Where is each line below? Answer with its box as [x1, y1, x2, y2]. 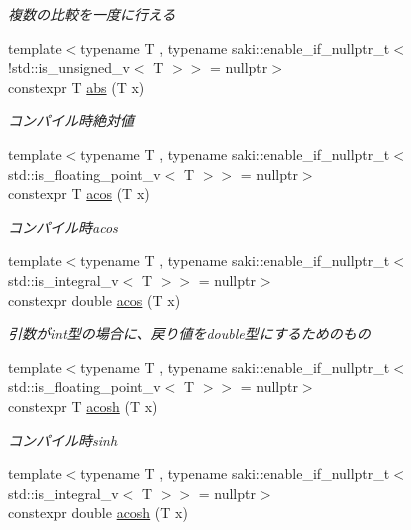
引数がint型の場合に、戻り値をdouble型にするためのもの [8, 323, 371, 344]
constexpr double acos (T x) [8, 289, 181, 310]
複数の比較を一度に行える [8, 4, 176, 24]
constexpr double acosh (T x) [8, 502, 188, 523]
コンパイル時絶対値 [8, 110, 134, 131]
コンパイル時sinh [8, 429, 118, 450]
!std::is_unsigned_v [8, 57, 130, 78]
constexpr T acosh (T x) [8, 395, 158, 416]
